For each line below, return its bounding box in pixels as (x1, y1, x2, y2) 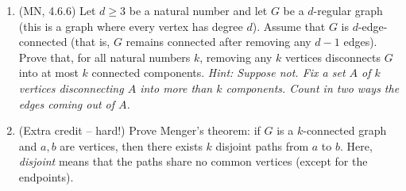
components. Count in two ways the (226, 79, 400, 96)
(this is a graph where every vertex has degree (18, 17, 243, 34)
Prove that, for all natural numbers (18, 48, 191, 65)
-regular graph (313, 2, 383, 18)
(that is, (71, 33, 110, 50)
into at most (18, 64, 79, 81)
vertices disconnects (284, 48, 381, 65)
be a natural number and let (129, 2, 268, 18)
